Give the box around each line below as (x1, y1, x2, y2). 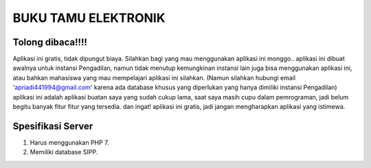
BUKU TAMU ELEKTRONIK (12, 10, 166, 25)
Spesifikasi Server (12, 120, 93, 132)
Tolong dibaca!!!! (12, 36, 87, 48)
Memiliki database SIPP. (30, 148, 98, 156)
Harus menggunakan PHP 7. (30, 138, 109, 147)
